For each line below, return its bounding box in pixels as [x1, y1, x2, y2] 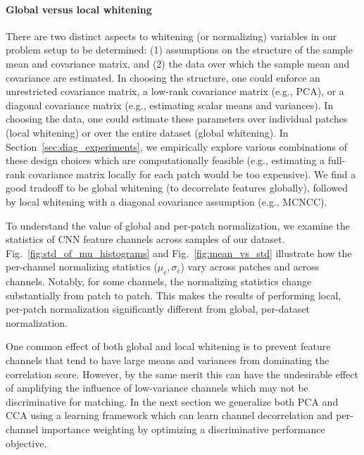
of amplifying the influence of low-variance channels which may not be [6, 380, 308, 395]
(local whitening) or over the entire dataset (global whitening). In [6, 125, 289, 139]
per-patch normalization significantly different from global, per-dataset [6, 301, 310, 316]
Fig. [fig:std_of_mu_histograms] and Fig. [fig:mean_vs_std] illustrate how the [6, 245, 352, 260]
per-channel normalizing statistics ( [6, 259, 158, 274]
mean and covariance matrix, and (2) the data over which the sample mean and [6, 56, 350, 70]
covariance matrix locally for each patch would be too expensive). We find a [28, 166, 356, 181]
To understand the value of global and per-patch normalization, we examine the [6, 218, 351, 232]
